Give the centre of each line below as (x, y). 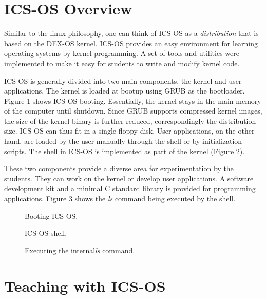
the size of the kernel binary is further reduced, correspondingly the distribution (130, 120)
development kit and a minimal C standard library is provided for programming (130, 188)
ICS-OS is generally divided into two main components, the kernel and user (123, 80)
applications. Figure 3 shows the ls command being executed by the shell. (120, 199)
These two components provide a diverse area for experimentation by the (119, 168)
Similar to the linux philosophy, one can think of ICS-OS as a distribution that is (131, 33)
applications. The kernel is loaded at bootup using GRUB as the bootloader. (125, 91)
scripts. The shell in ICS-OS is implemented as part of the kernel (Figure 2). (125, 151)
